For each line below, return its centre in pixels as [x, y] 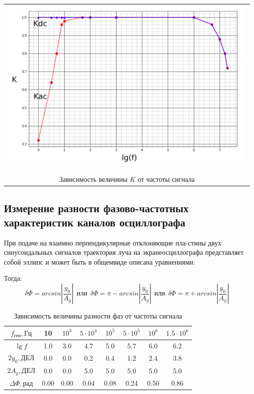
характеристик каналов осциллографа [95, 222]
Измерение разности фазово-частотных [96, 208]
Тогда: [13, 278]
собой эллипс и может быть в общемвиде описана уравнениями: [100, 261]
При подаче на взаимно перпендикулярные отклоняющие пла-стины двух [113, 242]
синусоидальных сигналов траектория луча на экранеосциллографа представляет [124, 252]
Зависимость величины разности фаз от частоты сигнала [98, 316]
